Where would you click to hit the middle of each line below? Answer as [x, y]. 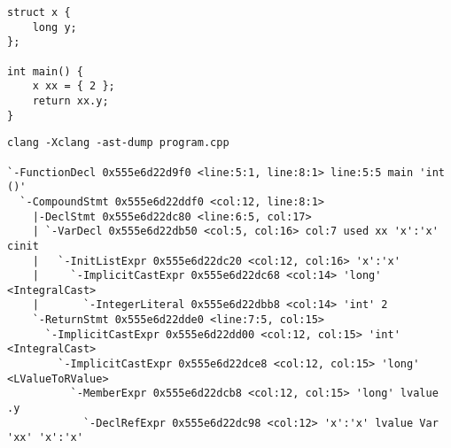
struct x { [39, 12]
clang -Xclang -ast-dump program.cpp [118, 143]
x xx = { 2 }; [74, 86]
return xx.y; [70, 100]
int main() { [45, 71]
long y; [54, 27]
